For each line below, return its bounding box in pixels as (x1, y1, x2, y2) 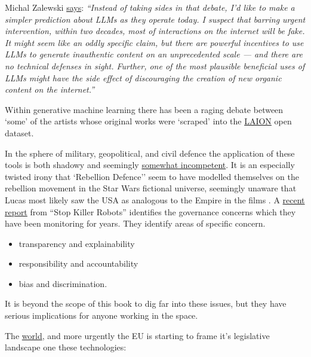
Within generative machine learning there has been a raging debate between (5, 103, 284, 115)
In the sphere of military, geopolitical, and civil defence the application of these (5, 147, 295, 159)
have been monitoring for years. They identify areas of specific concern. (5, 217, 266, 230)
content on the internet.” (5, 83, 95, 96)
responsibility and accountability (19, 257, 138, 270)
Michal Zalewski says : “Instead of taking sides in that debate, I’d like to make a (5, 1, 295, 13)
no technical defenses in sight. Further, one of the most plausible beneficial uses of (5, 59, 305, 72)
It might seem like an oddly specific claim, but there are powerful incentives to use (5, 36, 304, 48)
